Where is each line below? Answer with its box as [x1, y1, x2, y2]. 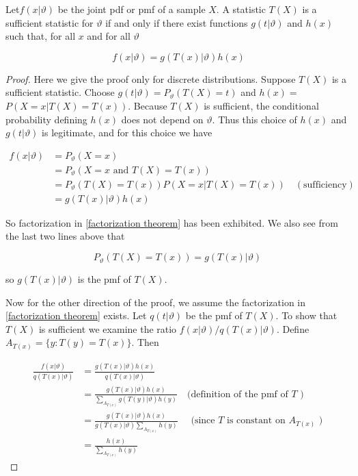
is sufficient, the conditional [204, 98, 319, 112]
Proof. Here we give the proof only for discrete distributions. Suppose [5, 71, 296, 86]
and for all [87, 29, 130, 43]
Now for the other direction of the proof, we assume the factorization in [5, 295, 306, 309]
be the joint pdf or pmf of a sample [57, 2, 206, 16]
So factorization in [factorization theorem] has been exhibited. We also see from [5, 215, 338, 229]
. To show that [275, 308, 338, 323]
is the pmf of [77, 272, 131, 286]
